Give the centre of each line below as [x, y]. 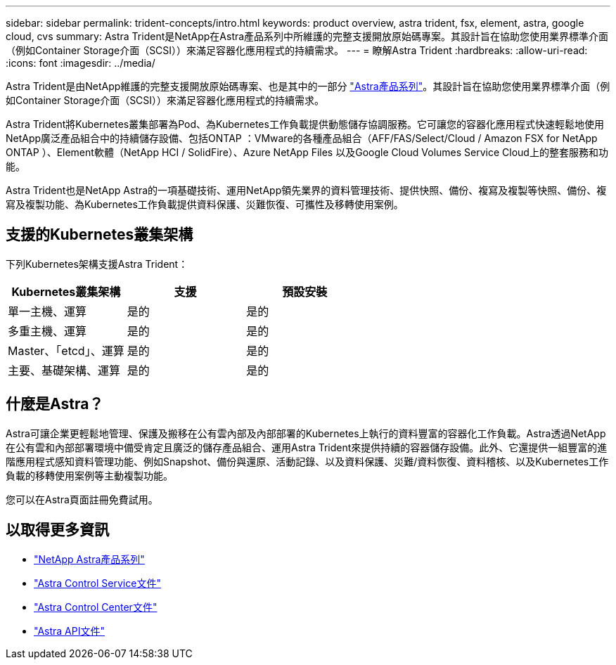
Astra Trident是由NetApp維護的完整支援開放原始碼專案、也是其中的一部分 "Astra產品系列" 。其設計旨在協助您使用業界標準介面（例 [308, 86]
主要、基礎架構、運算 [64, 370]
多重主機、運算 [47, 331]
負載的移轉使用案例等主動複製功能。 [89, 475]
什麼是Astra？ [55, 404]
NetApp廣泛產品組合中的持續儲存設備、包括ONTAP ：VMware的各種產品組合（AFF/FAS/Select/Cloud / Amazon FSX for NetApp [302, 138]
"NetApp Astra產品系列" [89, 559]
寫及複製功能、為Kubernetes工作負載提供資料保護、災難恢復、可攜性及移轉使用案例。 [205, 204]
